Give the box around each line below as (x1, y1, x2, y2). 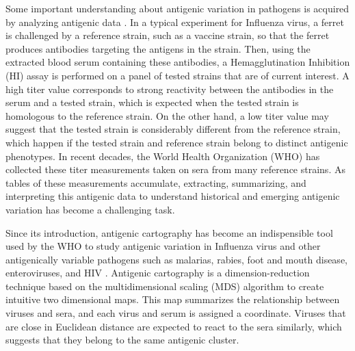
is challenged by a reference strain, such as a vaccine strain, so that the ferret (5, 28, 330, 42)
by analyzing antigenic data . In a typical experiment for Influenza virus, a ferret (5, 14, 344, 29)
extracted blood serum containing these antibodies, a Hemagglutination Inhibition (5, 55, 350, 69)
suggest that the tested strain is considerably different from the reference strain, (5, 122, 341, 136)
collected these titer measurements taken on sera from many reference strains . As (5, 162, 345, 177)
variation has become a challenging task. (5, 202, 175, 216)
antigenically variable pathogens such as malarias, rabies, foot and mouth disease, (5, 252, 347, 266)
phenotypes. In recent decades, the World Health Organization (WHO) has (5, 148, 320, 163)
